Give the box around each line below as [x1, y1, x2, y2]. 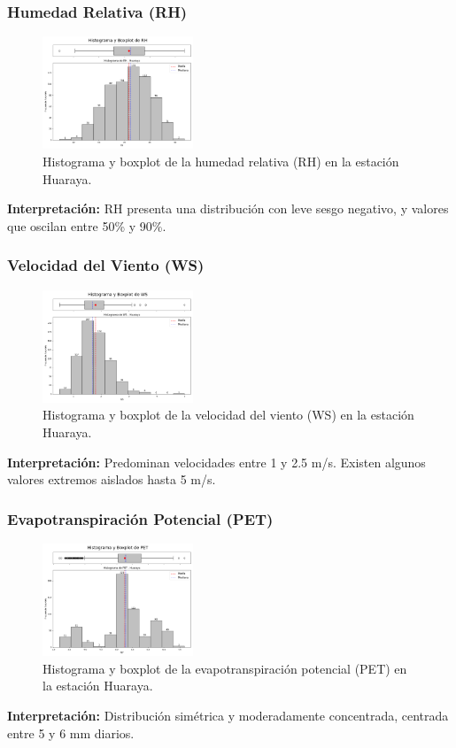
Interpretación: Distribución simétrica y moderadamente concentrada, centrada [7, 706, 449, 724]
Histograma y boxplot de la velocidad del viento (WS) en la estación [43, 405, 414, 424]
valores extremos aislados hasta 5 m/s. [7, 470, 216, 489]
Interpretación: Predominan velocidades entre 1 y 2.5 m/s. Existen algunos [7, 452, 426, 471]
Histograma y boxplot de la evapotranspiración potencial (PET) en [43, 659, 407, 677]
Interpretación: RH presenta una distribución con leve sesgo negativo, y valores [7, 199, 449, 218]
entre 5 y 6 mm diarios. [7, 723, 135, 742]
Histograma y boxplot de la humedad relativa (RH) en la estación [43, 152, 399, 170]
